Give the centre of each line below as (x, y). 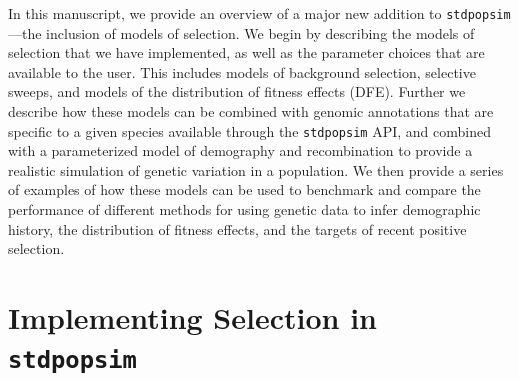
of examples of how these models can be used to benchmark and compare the (244, 189)
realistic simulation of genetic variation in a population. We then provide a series (256, 169)
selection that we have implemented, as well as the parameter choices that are (246, 52)
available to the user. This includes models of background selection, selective (242, 71)
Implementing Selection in (192, 317)
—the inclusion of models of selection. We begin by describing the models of (241, 32)
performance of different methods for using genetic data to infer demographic (244, 209)
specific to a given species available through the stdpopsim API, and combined (249, 130)
